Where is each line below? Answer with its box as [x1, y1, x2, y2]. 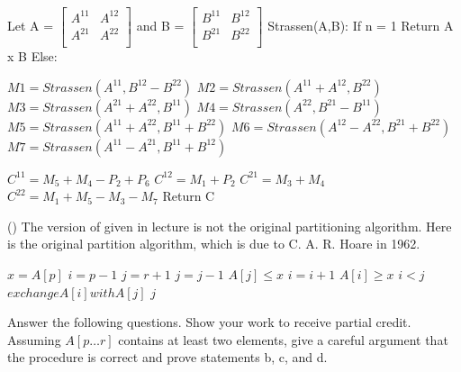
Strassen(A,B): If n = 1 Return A [267, 16, 454, 35]
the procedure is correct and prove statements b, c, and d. [7, 348, 328, 367]
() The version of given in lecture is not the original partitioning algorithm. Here [7, 216, 452, 235]
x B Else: [7, 47, 58, 66]
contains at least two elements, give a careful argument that [118, 330, 448, 349]
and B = [136, 16, 185, 35]
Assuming [7, 330, 61, 349]
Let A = [7, 16, 54, 35]
